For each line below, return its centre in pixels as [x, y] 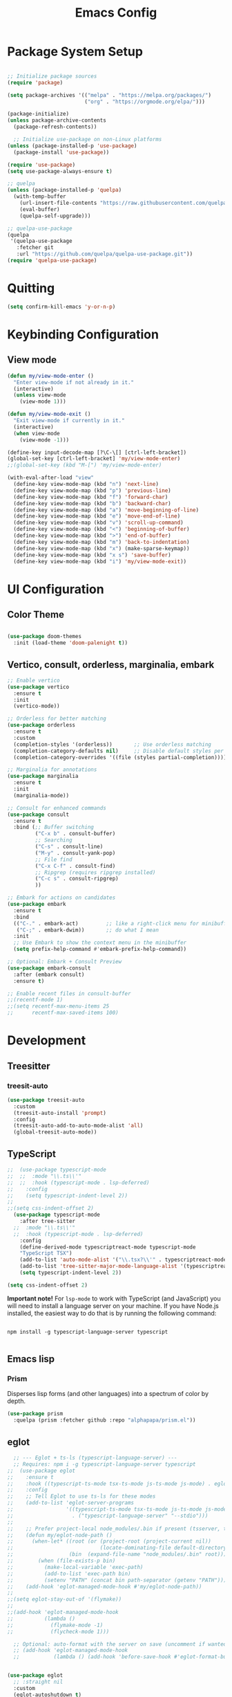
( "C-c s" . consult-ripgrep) [77, 879]
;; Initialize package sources [52, 76]
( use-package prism [35, 1414]
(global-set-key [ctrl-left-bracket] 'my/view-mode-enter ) [94, 459]
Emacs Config [116, 13]
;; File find [54, 860]
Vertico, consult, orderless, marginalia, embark [111, 665]
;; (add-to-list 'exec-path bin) [69, 1573]
